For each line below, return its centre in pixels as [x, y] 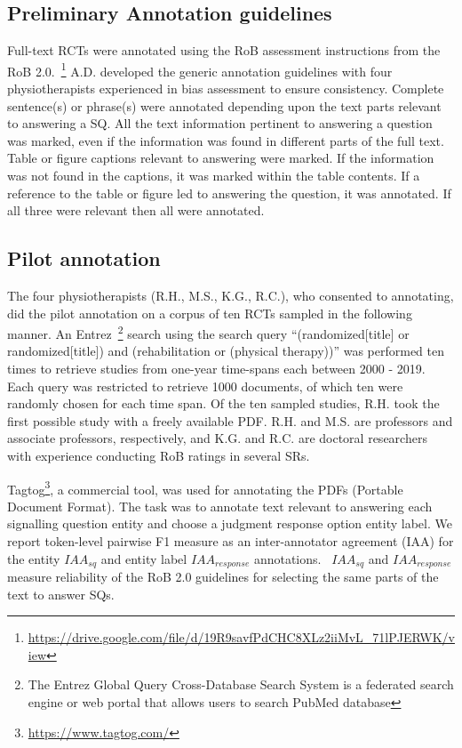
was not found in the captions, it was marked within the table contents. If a [214, 176]
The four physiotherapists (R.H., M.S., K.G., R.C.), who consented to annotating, [231, 295]
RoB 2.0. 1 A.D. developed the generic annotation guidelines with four [200, 69]
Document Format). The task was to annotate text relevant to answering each [220, 506]
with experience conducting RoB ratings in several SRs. [159, 455]
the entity [34, 558]
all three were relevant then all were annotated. [136, 210]
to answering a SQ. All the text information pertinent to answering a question [220, 123]
